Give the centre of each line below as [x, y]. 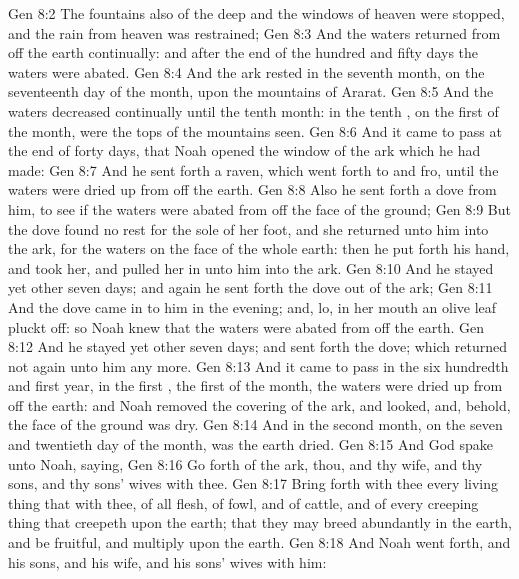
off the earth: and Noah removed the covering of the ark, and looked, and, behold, [259, 404]
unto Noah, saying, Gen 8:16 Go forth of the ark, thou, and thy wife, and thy [245, 463]
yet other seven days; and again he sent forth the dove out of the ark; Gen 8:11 [250, 287]
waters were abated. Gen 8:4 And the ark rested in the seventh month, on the [246, 71]
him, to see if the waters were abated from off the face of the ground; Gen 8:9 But [259, 208]
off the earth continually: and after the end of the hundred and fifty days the [243, 52]
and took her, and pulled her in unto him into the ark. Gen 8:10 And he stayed [251, 267]
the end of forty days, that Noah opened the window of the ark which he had [244, 150]
